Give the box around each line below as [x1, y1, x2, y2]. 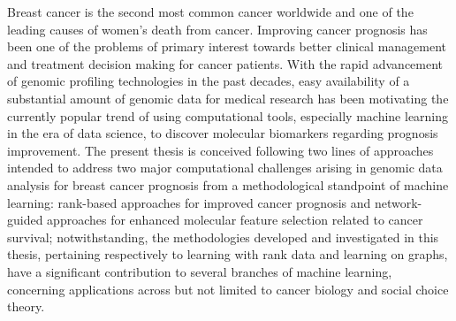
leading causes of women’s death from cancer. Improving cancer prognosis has [7, 19, 428, 38]
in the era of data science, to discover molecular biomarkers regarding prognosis [7, 124, 438, 142]
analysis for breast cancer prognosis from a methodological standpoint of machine [7, 175, 449, 194]
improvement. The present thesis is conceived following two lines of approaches [7, 141, 434, 159]
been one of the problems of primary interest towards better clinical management [7, 37, 447, 56]
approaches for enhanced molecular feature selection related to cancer [47, 210, 423, 229]
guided [7, 210, 43, 229]
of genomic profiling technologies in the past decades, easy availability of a [7, 72, 410, 90]
